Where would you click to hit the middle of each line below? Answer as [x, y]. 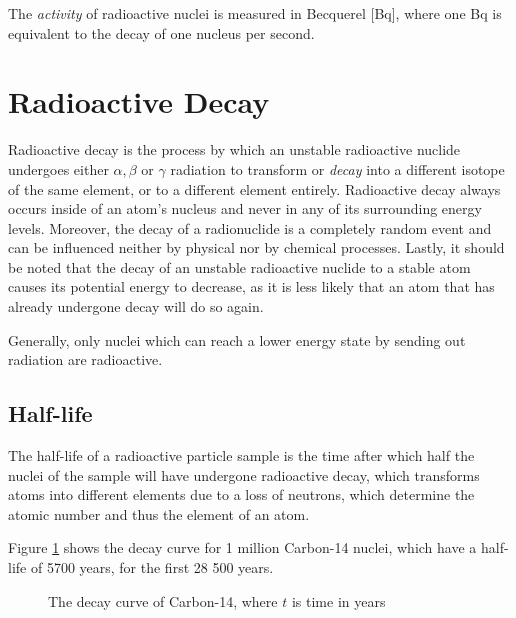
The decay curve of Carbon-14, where [163, 600]
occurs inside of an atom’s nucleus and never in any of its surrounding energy [245, 208]
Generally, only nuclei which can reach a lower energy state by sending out [237, 339]
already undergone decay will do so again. [136, 306]
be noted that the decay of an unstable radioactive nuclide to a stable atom [239, 266]
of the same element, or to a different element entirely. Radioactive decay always [254, 188]
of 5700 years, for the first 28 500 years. [152, 567]
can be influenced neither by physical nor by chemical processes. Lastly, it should [256, 247]
